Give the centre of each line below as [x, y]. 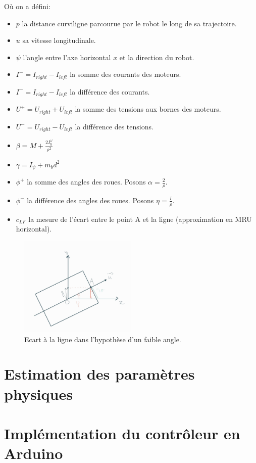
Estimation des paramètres [99, 374]
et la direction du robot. [157, 57]
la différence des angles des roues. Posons [90, 200]
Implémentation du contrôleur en [122, 433]
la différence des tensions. [114, 126]
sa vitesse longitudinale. [59, 40]
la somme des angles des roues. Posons [86, 182]
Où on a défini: [27, 6]
